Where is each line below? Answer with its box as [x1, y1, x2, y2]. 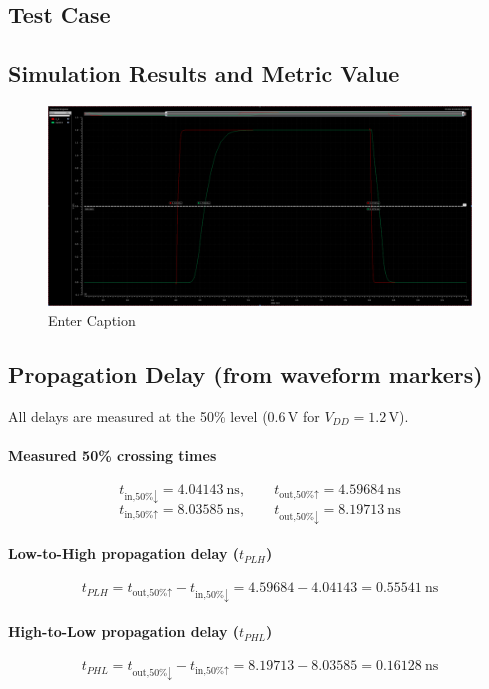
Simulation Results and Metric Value [8, 58, 400, 89]
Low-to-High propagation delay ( [8, 543, 240, 564]
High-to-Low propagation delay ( [8, 621, 240, 642]
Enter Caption [48, 309, 136, 330]
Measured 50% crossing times [8, 444, 217, 465]
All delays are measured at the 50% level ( [8, 405, 268, 426]
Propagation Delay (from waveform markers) [8, 358, 483, 389]
